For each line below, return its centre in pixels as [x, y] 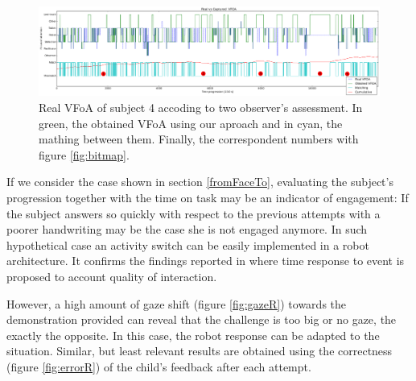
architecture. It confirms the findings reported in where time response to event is [206, 261]
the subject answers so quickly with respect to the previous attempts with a [194, 213]
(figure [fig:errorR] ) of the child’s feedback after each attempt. [159, 366]
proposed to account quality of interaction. [112, 276]
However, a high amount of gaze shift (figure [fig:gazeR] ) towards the [177, 303]
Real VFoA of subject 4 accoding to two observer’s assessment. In [201, 107]
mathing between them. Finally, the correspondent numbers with [199, 139]
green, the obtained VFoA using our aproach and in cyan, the [191, 123]
